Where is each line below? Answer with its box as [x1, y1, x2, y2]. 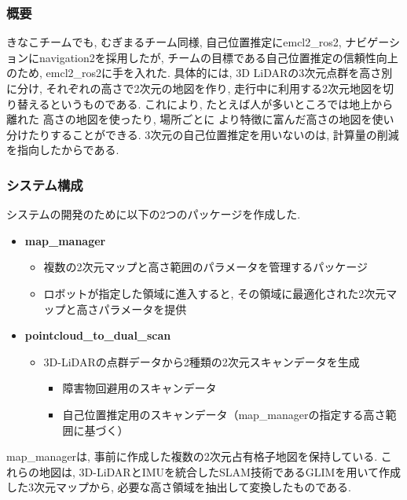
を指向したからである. [6, 142, 119, 158]
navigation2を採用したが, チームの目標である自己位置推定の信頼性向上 [38, 49, 398, 65]
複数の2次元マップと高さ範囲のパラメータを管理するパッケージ [43, 259, 368, 275]
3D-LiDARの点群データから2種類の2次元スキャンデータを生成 [43, 353, 360, 369]
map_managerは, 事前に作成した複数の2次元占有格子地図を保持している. [6, 448, 378, 465]
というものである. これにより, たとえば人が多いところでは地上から [49, 95, 394, 112]
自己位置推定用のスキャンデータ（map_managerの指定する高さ [62, 406, 386, 422]
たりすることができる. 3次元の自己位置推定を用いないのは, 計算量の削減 [27, 126, 399, 142]
